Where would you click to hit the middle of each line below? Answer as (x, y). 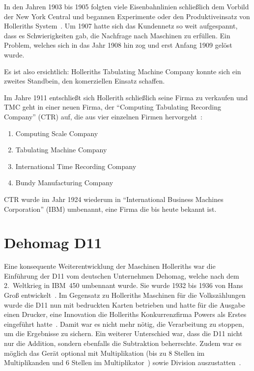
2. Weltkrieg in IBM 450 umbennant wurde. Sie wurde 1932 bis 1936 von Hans (124, 285)
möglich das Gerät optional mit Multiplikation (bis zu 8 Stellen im (104, 353)
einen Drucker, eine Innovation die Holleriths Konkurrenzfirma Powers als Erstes (125, 314)
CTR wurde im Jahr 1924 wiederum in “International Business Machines (114, 199)
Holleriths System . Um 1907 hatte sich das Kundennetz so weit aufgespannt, (121, 26)
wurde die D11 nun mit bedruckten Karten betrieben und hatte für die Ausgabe (125, 304)
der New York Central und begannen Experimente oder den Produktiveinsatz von (127, 16)
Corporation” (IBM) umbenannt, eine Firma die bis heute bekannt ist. (110, 209)
